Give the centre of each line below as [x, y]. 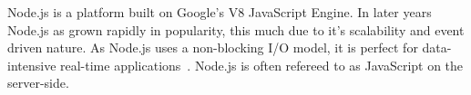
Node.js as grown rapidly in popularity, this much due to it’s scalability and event [236, 29]
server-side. [38, 83]
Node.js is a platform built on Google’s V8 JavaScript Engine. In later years [220, 12]
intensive [32, 65]
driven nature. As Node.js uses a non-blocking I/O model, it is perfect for [213, 47]
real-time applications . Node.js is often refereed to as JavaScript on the [262, 65]
